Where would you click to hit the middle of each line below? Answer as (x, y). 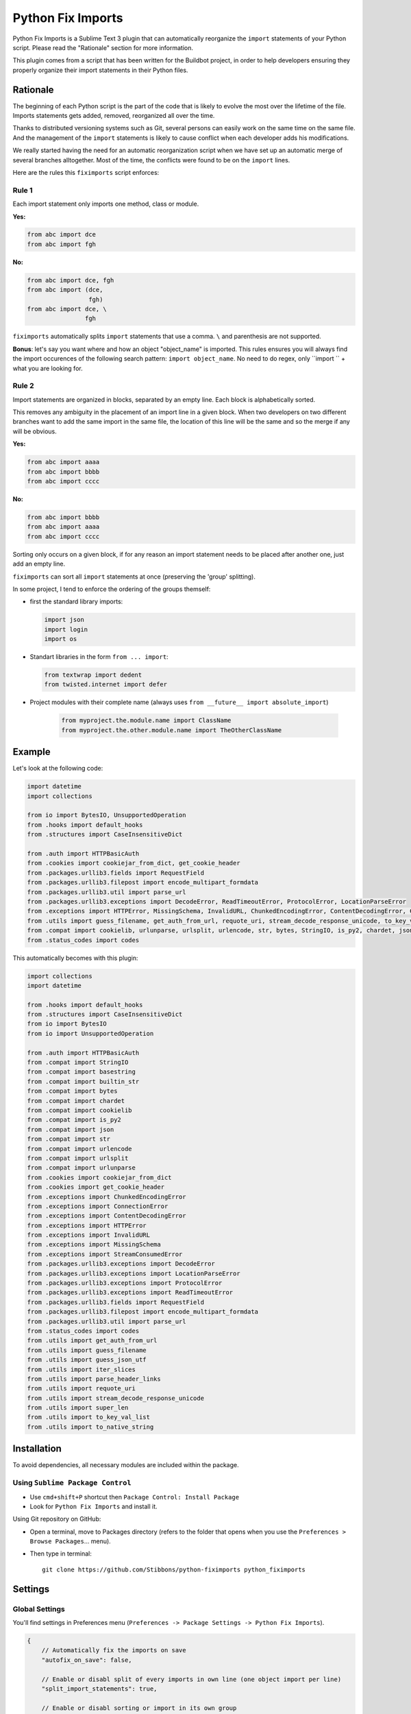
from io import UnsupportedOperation (90, 1033)
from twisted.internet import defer (106, 685)
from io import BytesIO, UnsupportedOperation (107, 815)
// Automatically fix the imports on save (114, 1650)
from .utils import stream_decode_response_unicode (116, 1398)
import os (61, 639)
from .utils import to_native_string (90, 1427)
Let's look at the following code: (58, 769)
